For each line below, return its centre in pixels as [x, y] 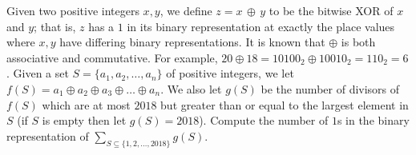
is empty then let [84, 120]
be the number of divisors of [330, 88]
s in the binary [373, 120]
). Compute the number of [264, 120]
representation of [48, 135]
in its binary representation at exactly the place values [261, 26]
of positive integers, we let [230, 73]
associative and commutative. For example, [112, 57]
